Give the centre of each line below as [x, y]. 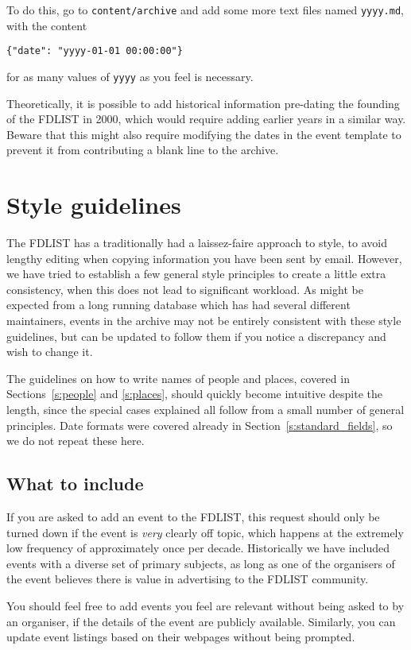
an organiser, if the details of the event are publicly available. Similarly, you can [201, 621]
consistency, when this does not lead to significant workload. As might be [185, 289]
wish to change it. [50, 352]
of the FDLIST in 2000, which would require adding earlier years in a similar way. [206, 119]
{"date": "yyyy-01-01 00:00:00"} [95, 51]
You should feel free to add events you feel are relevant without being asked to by [205, 605]
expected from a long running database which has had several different [178, 305]
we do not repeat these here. [76, 441]
